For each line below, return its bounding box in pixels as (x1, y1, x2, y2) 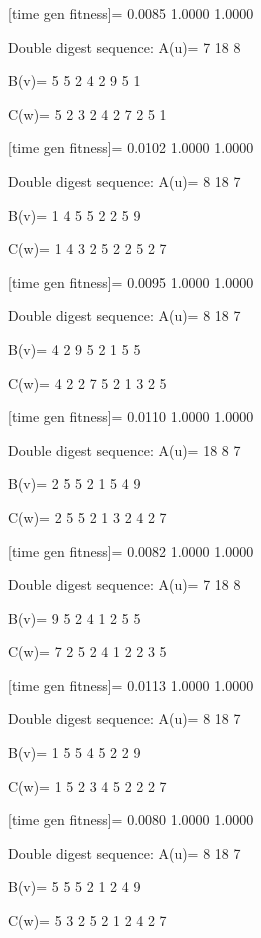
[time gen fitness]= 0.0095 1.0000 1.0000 (8, 271, 254, 292)
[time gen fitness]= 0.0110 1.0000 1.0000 (8, 406, 254, 427)
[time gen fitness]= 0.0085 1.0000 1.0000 (8, 3, 254, 23)
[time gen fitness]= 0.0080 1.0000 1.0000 (8, 809, 254, 830)
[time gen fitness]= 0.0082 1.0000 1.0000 (8, 540, 254, 561)
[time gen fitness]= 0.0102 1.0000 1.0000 (8, 137, 254, 158)
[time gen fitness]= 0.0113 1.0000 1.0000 (8, 674, 254, 695)
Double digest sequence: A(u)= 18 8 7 (8, 439, 241, 460)
